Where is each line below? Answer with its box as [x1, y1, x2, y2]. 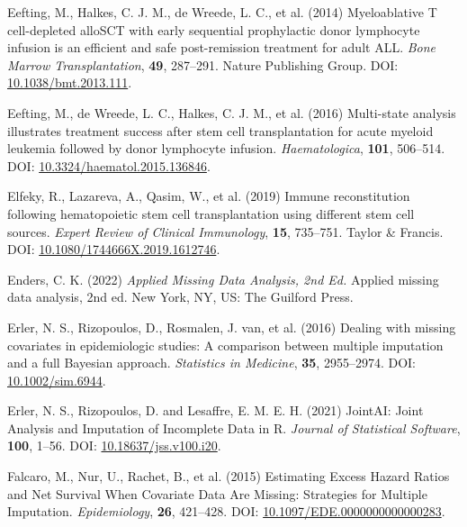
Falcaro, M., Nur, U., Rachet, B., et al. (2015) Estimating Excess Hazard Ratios [7, 467, 450, 486]
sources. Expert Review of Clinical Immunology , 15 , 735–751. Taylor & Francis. [7, 222, 444, 241]
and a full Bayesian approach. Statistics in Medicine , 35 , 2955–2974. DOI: [7, 353, 416, 372]
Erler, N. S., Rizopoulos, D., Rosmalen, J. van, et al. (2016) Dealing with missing [7, 317, 456, 336]
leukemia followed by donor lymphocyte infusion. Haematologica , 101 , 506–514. [7, 139, 445, 158]
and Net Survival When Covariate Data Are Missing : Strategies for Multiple [7, 484, 427, 503]
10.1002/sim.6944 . [7, 370, 106, 389]
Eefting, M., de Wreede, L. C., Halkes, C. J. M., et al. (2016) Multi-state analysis [7, 103, 456, 122]
